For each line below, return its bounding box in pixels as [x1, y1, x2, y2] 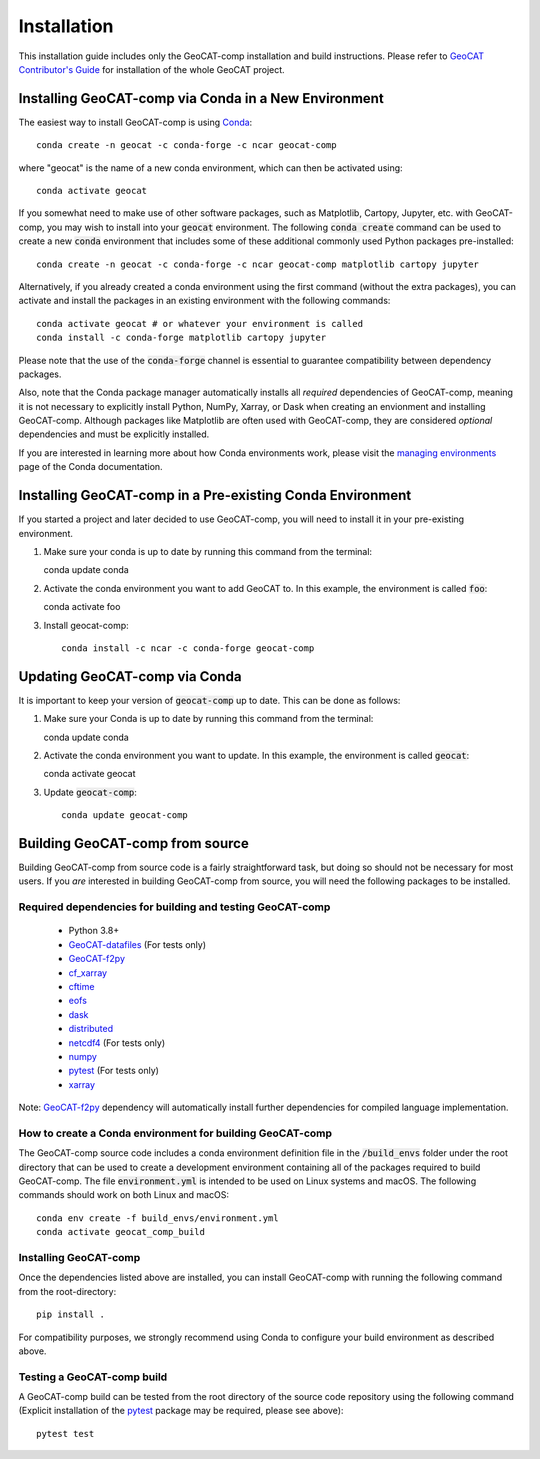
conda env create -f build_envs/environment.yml [36, 1212, 279, 1224]
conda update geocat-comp [61, 810, 189, 821]
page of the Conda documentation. [18, 461, 164, 473]
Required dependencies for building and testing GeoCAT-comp [18, 900, 331, 914]
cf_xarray [68, 966, 108, 979]
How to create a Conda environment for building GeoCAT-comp [18, 1126, 333, 1140]
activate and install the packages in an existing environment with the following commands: [18, 295, 391, 307]
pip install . [36, 1309, 105, 1320]
